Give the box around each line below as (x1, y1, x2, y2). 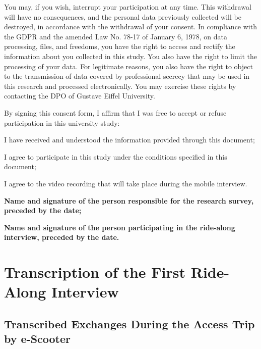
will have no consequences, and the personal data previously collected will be (4, 11, 241, 22)
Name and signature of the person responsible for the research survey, (4, 195, 254, 206)
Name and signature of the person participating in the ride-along (4, 222, 235, 232)
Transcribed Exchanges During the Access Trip (4, 316, 255, 331)
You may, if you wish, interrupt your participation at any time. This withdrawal (4, 2, 251, 12)
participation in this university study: (4, 117, 120, 128)
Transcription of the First (4, 262, 186, 282)
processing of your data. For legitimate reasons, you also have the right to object (4, 61, 253, 71)
